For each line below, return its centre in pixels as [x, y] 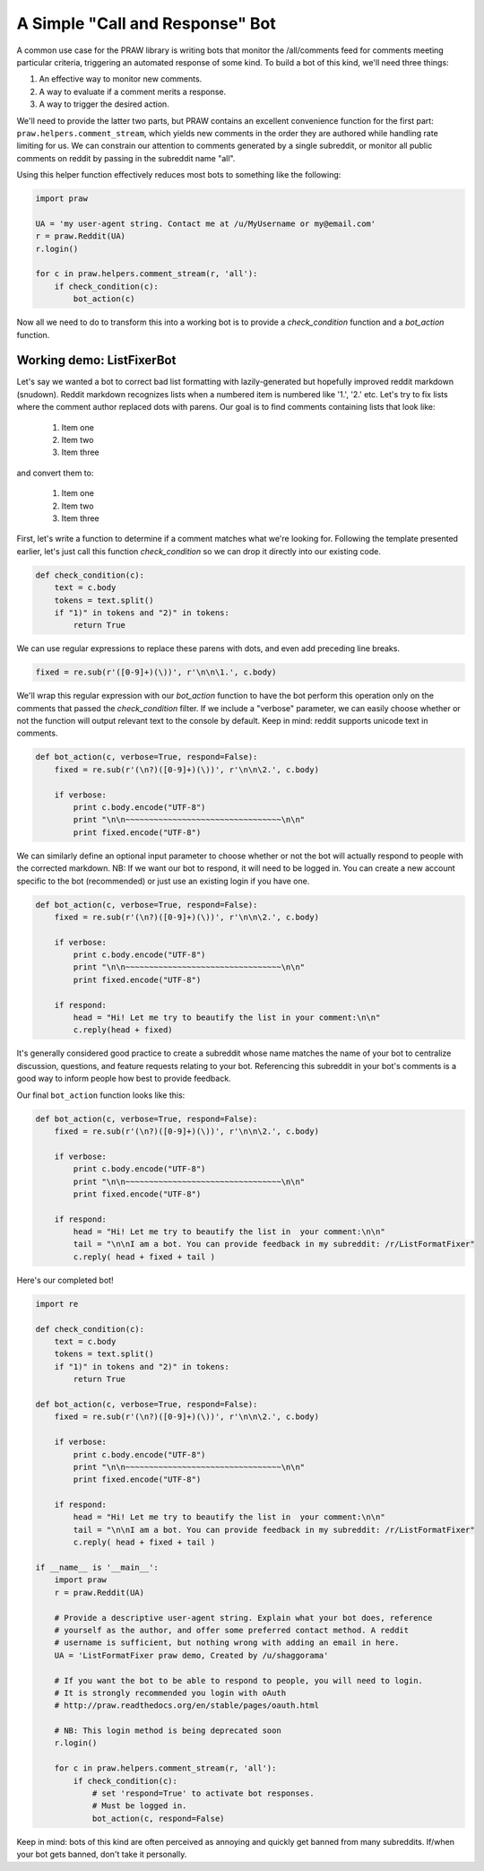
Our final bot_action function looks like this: [101, 1095]
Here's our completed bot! [65, 1280]
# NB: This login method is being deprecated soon [168, 1731]
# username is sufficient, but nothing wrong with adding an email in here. [227, 1643]
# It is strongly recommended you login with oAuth [170, 1693]
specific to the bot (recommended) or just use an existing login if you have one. [163, 881]
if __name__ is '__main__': [97, 1568]
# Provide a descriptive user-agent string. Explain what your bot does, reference [243, 1618]
